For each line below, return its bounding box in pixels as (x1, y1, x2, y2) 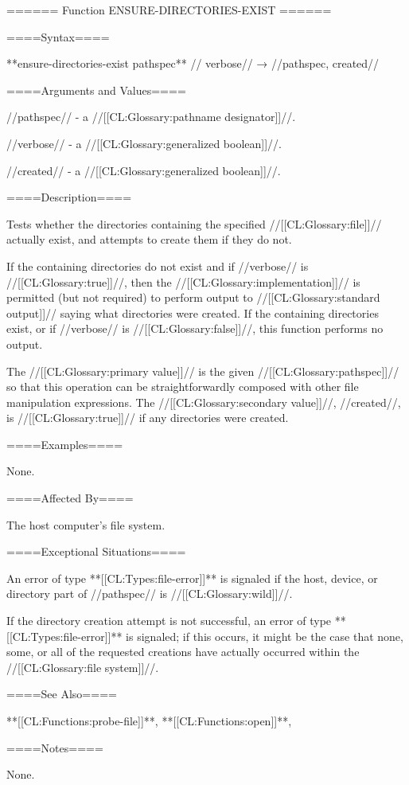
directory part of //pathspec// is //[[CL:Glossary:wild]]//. (6, 585, 293, 602)
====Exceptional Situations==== (6, 543, 186, 560)
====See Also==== (6, 685, 117, 702)
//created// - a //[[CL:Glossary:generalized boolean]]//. (6, 162, 281, 178)
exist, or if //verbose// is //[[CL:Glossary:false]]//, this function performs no (6, 320, 384, 337)
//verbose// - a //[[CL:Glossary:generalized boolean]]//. (6, 135, 282, 151)
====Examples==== (6, 435, 123, 452)
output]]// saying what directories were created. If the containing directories (6, 304, 379, 321)
